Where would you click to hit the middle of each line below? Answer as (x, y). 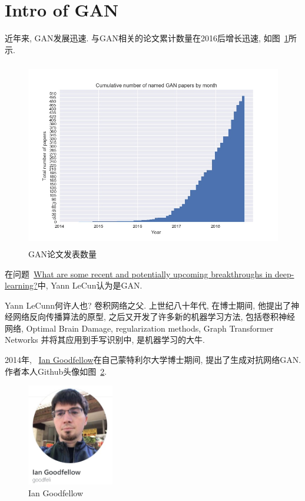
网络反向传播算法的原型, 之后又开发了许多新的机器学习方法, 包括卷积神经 (154, 317)
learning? (21, 285)
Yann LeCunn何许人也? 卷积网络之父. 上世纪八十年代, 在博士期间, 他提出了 (148, 305)
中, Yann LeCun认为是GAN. (90, 285)
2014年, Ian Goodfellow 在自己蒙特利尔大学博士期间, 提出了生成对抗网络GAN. (153, 360)
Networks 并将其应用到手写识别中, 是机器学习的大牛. (105, 340)
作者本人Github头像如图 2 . (56, 371)
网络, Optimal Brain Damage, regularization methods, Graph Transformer (139, 328)
